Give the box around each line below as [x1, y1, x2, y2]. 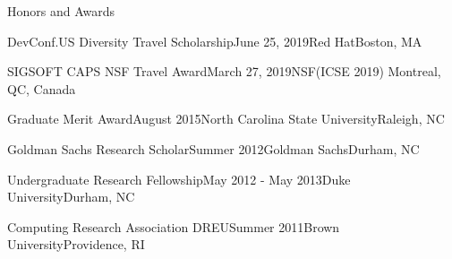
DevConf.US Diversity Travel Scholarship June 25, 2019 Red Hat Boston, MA [7, 31, 422, 50]
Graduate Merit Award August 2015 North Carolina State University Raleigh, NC [7, 109, 445, 128]
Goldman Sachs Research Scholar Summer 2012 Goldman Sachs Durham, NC [7, 139, 420, 158]
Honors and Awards [7, 2, 115, 20]
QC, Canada [7, 79, 76, 98]
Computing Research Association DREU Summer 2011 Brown [7, 217, 340, 236]
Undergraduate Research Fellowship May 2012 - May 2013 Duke [7, 169, 351, 188]
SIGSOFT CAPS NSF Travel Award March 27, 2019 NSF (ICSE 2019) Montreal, [7, 62, 441, 81]
